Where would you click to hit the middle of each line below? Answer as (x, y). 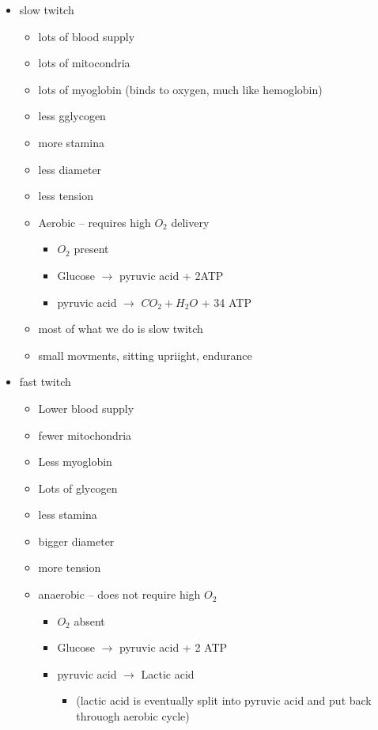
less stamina (68, 514)
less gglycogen (72, 116)
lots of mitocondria (84, 63)
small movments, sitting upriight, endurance (145, 355)
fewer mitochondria (85, 435)
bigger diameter (76, 541)
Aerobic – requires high (94, 222)
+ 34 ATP (226, 302)
